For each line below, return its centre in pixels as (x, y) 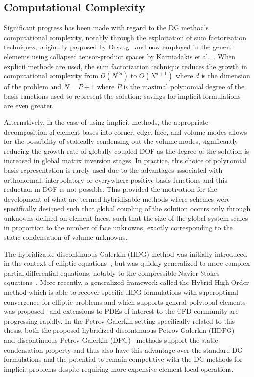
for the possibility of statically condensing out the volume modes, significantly (121, 141)
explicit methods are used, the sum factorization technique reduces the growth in (126, 66)
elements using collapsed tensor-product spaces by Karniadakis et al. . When (120, 56)
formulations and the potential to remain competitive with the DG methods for (123, 359)
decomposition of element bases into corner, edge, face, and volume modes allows (126, 131)
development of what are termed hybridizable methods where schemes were (117, 199)
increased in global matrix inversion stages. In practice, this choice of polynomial (125, 160)
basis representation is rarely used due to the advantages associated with (113, 170)
